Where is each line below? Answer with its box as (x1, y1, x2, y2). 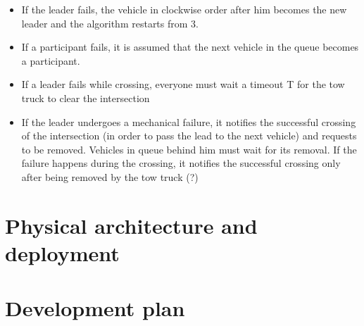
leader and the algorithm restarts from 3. (21, 15, 199, 30)
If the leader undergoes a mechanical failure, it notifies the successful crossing (21, 114, 356, 129)
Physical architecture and (5, 211, 258, 239)
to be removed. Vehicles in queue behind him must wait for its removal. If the (21, 142, 357, 156)
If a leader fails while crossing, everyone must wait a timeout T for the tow (21, 77, 345, 92)
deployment (5, 238, 120, 267)
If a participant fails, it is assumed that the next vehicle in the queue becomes (21, 39, 359, 54)
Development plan (5, 294, 185, 322)
